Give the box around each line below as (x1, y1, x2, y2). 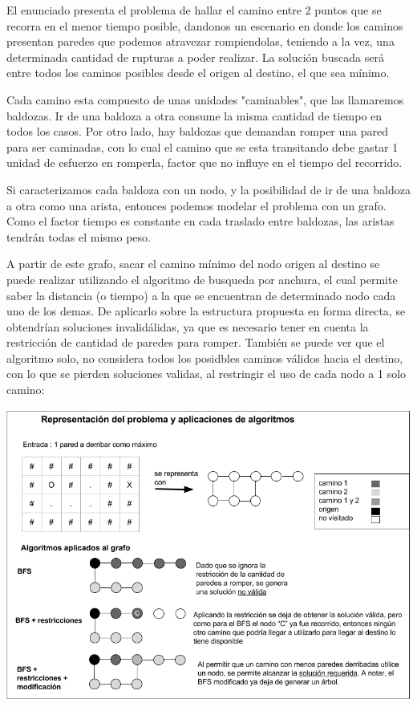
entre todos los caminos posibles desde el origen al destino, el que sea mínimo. (6, 64, 390, 81)
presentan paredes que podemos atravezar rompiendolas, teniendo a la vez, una (6, 33, 395, 50)
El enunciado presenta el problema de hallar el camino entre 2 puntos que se (6, 2, 382, 18)
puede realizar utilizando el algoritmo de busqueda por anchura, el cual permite (6, 270, 398, 287)
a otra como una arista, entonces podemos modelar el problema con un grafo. (6, 197, 387, 213)
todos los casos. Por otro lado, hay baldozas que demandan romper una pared (6, 123, 389, 140)
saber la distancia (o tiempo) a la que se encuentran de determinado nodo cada (6, 286, 396, 303)
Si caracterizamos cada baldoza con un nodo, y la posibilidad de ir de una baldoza (6, 181, 411, 197)
